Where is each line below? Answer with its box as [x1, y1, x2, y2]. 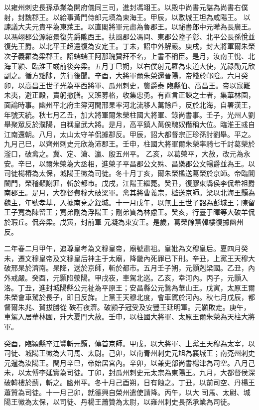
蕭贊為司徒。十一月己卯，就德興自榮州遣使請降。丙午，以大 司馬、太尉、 [4, 387, 244, 397]
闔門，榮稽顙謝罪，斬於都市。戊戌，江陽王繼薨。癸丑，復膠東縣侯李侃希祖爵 [4, 177, 255, 188]
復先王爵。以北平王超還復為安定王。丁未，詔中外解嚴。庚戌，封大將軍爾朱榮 [4, 41, 255, 51]
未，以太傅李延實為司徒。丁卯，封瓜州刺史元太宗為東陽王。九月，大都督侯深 [4, 367, 255, 378]
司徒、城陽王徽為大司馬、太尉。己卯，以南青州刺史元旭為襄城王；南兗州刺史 [4, 348, 255, 358]
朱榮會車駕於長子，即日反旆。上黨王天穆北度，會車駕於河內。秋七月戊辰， [4, 292, 248, 302]
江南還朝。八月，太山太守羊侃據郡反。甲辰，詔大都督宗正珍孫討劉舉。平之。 [4, 129, 255, 139]
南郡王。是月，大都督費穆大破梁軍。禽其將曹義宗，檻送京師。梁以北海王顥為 [4, 187, 255, 198]
